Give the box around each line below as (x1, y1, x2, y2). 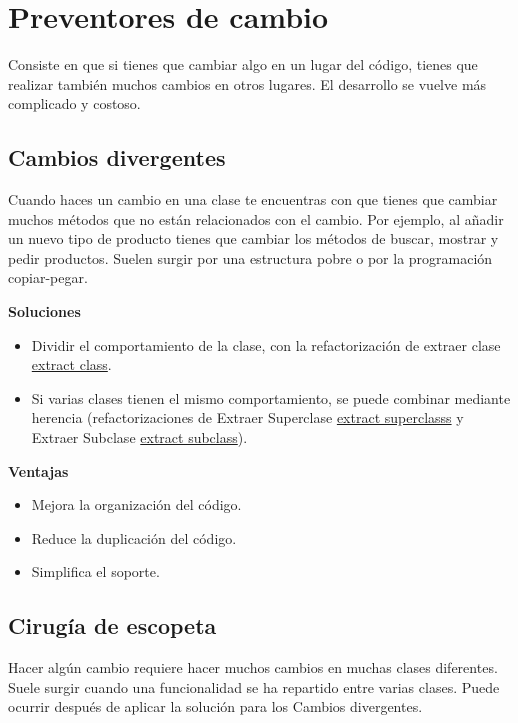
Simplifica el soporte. (31, 561, 160, 582)
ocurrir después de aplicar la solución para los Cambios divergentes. (8, 696, 423, 717)
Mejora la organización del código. (31, 494, 242, 515)
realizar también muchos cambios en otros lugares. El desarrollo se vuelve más (8, 73, 487, 94)
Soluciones (8, 301, 81, 322)
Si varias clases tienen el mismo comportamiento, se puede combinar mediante (31, 387, 511, 408)
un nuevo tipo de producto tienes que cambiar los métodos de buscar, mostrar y (8, 228, 499, 249)
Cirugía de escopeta (8, 610, 217, 641)
